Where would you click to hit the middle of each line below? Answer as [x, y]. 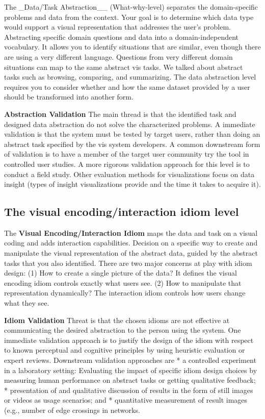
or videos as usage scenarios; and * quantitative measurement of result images [126, 400]
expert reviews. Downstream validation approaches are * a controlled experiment [130, 360]
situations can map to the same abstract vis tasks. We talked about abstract [124, 67]
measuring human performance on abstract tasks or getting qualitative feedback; [130, 380]
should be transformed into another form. [69, 97]
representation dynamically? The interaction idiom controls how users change [125, 293]
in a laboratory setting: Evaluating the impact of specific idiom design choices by [131, 370]
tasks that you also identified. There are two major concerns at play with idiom [128, 263]
